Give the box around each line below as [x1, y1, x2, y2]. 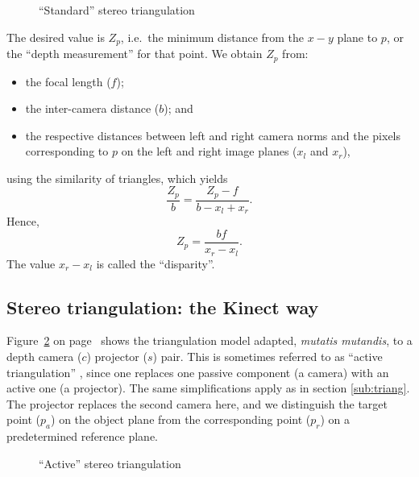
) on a [320, 411, 351, 428]
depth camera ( [6, 347, 82, 364]
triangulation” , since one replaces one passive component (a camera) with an [6, 363, 389, 380]
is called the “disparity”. [96, 255, 215, 272]
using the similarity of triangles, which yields [6, 169, 228, 186]
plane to [337, 28, 378, 45]
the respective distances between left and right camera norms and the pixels [25, 127, 401, 143]
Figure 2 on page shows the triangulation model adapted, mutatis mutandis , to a [6, 332, 413, 349]
